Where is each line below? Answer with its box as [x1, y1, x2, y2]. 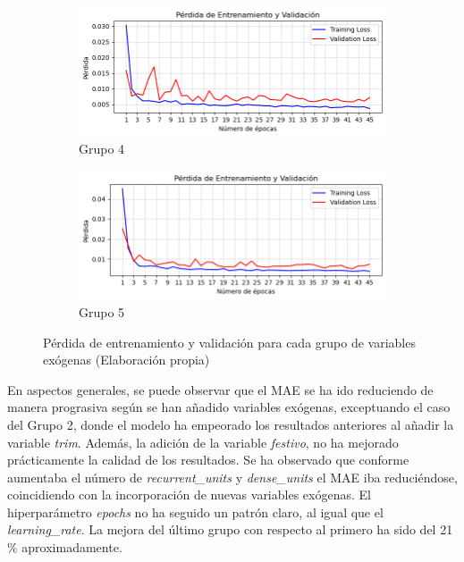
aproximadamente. [21, 538, 122, 557]
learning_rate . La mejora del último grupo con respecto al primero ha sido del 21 [7, 520, 453, 539]
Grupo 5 [79, 302, 125, 321]
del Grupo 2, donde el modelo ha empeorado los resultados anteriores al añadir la [7, 415, 454, 433]
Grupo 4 [79, 139, 125, 158]
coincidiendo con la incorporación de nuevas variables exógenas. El [7, 485, 371, 504]
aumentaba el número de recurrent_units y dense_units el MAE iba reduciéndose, [7, 467, 458, 486]
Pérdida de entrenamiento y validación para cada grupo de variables [43, 332, 416, 351]
